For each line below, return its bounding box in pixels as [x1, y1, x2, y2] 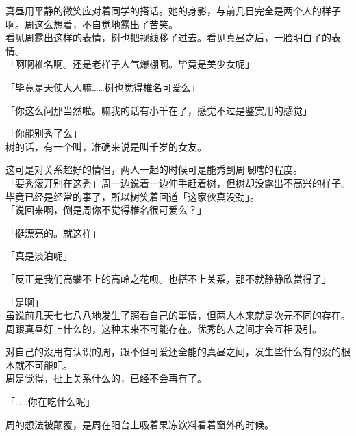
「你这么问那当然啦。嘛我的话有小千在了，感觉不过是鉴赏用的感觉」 [5, 103, 312, 117]
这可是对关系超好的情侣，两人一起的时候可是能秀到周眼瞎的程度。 [5, 162, 303, 177]
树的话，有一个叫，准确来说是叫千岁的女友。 [5, 139, 207, 153]
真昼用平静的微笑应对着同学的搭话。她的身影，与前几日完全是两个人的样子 [5, 3, 341, 17]
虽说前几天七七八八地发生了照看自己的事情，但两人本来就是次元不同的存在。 [5, 308, 351, 322]
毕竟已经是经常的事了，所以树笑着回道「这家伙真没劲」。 [5, 189, 259, 203]
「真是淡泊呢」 [5, 248, 73, 263]
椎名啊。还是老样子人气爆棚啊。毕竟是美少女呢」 [34, 57, 255, 71]
